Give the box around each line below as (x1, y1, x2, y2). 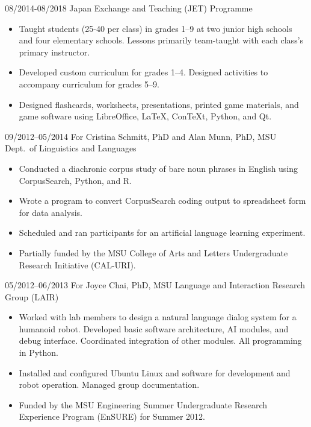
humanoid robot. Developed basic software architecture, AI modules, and (19, 322, 289, 335)
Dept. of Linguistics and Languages (5, 142, 137, 154)
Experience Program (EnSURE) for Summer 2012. (19, 410, 205, 423)
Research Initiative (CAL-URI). (19, 258, 136, 271)
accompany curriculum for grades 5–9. (19, 77, 159, 90)
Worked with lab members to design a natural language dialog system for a (19, 311, 297, 323)
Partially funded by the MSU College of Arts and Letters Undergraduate (19, 246, 288, 259)
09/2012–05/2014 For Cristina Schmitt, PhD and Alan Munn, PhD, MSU (5, 130, 277, 142)
